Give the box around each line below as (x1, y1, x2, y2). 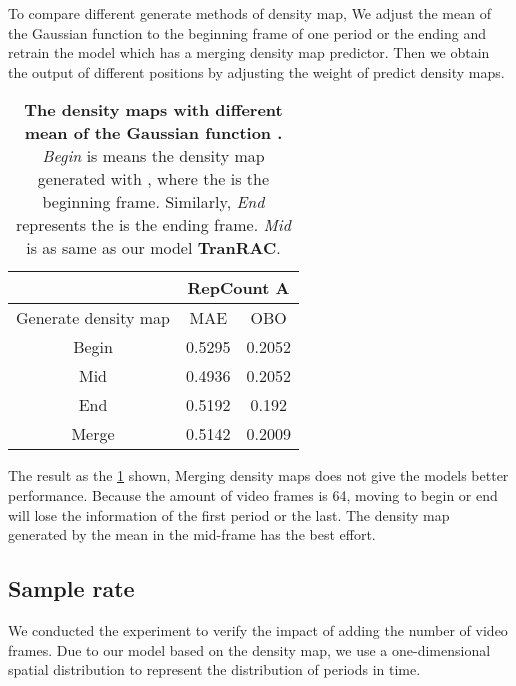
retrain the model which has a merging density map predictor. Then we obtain (8, 42, 490, 63)
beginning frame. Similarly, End (42, 190, 265, 214)
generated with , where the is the (37, 167, 270, 191)
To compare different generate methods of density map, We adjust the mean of (8, 3, 491, 23)
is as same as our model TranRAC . (26, 236, 281, 260)
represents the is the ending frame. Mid (15, 213, 291, 237)
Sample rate (8, 573, 135, 604)
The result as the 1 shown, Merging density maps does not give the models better (8, 465, 509, 486)
